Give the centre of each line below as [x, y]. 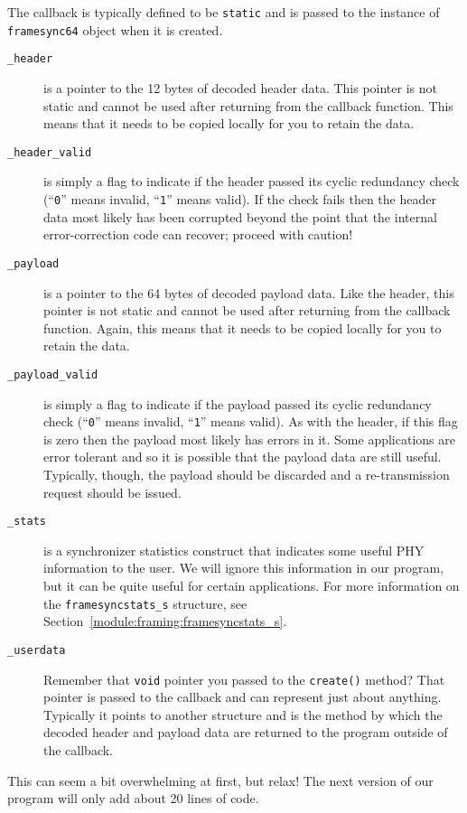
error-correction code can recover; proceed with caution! [198, 234]
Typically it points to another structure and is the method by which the [243, 714]
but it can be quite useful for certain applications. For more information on [252, 585]
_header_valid [50, 152]
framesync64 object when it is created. [115, 29]
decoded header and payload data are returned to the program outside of [246, 732]
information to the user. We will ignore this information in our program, [244, 568]
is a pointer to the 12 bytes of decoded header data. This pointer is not [240, 87]
